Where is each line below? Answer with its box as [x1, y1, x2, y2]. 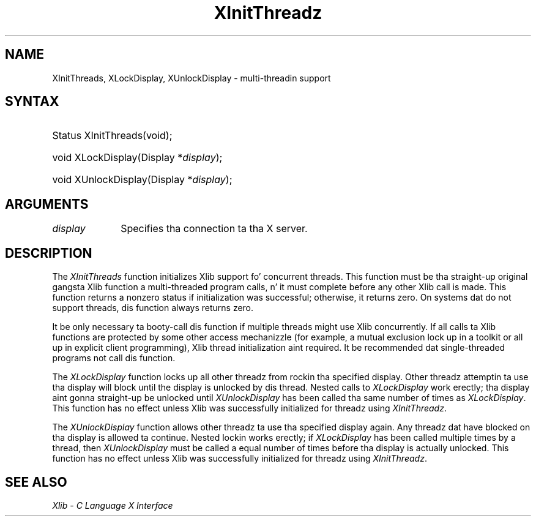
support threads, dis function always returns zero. [52, 302, 254, 313]
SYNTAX [5, 94, 59, 110]
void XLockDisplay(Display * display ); [52, 151, 223, 164]
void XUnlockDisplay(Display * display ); [52, 173, 233, 186]
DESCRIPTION [5, 245, 92, 261]
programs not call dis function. [52, 353, 176, 364]
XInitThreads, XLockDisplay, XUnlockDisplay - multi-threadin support [52, 72, 331, 83]
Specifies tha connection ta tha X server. [121, 222, 308, 235]
